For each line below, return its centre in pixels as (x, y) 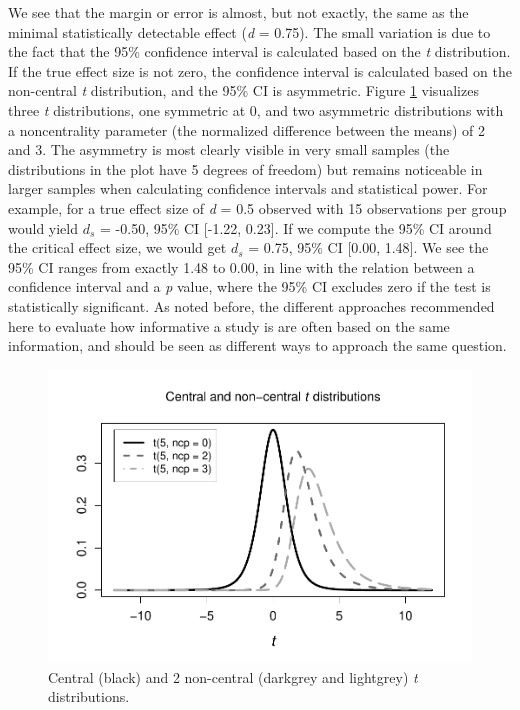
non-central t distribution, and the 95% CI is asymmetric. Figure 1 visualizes (243, 90)
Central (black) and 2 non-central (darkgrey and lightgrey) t (233, 676)
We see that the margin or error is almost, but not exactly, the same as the (238, 12)
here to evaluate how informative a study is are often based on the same (229, 325)
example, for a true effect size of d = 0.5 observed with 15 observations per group (257, 207)
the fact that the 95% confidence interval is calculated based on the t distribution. (259, 51)
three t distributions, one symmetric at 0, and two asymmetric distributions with (256, 109)
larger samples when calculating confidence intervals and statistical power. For (248, 188)
